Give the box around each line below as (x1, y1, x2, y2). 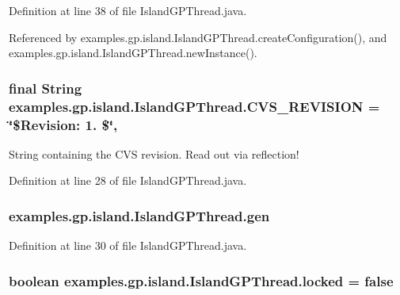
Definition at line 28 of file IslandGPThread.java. (9, 172, 247, 189)
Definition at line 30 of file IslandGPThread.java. (9, 237, 247, 254)
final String (9, 78, 82, 98)
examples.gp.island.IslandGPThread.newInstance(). (9, 44, 257, 61)
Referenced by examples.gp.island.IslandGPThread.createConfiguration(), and (9, 29, 387, 45)
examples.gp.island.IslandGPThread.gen (9, 205, 270, 225)
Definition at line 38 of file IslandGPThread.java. (9, 2, 247, 18)
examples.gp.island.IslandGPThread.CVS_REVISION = (9, 96, 380, 116)
